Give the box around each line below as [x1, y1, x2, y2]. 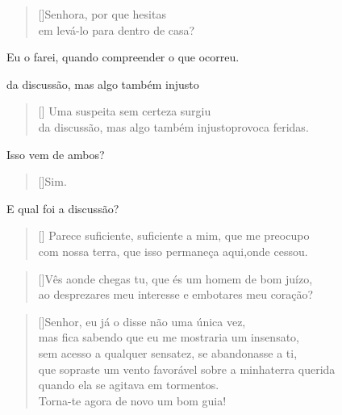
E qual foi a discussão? [6, 199, 119, 216]
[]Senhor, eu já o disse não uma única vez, [38, 312, 246, 329]
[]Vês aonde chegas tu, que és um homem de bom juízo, [38, 270, 313, 287]
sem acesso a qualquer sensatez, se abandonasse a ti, [38, 344, 298, 361]
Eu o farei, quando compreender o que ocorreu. [6, 48, 240, 65]
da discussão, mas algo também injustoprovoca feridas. [38, 118, 309, 135]
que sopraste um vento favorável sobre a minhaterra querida [38, 360, 336, 377]
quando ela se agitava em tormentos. [38, 376, 219, 393]
